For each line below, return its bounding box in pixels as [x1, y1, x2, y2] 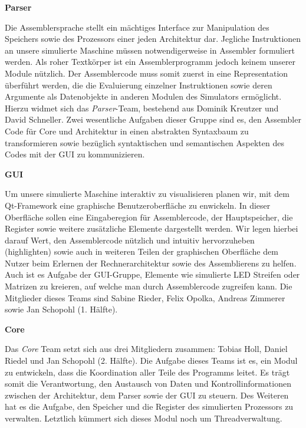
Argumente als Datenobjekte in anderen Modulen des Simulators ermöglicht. [5, 90, 282, 103]
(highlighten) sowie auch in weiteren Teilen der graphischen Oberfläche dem [5, 245, 278, 258]
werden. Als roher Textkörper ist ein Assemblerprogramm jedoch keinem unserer [5, 55, 296, 68]
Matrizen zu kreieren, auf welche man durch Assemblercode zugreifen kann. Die [5, 280, 292, 292]
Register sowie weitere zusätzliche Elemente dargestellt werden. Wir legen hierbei [5, 222, 298, 235]
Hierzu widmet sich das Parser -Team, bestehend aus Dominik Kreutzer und [5, 101, 279, 114]
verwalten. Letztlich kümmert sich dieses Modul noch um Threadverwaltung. [5, 412, 282, 424]
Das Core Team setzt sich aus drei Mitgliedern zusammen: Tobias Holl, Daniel [5, 343, 288, 355]
